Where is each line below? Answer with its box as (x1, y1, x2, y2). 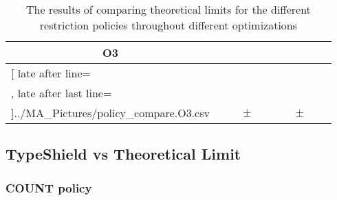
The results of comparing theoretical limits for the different (26, 1, 311, 17)
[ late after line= (11, 65, 91, 81)
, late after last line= (11, 85, 112, 101)
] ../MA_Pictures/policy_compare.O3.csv (11, 105, 210, 121)
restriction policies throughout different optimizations (39, 17, 298, 33)
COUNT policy (6, 179, 92, 196)
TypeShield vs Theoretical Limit (6, 143, 241, 164)
